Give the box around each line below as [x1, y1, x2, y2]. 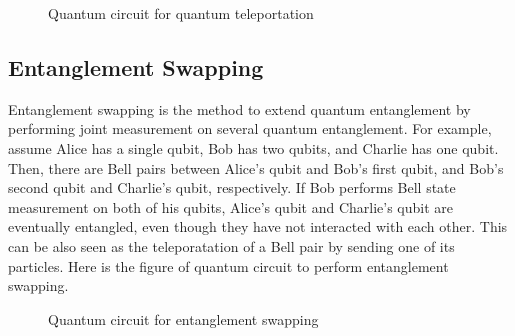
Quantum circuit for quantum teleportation [48, 3, 314, 23]
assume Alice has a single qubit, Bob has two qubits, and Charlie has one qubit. [8, 137, 499, 158]
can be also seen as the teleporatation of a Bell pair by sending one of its [8, 235, 455, 256]
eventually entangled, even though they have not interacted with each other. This [8, 216, 508, 237]
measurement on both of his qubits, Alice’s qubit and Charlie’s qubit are [8, 196, 454, 217]
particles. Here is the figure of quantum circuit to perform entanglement [8, 255, 449, 276]
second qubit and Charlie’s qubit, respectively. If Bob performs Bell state [8, 177, 456, 198]
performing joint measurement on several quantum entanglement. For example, [8, 118, 492, 139]
